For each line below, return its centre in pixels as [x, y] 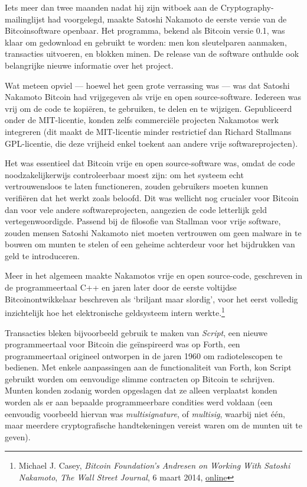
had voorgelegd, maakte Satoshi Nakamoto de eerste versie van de [167, 19]
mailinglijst [25, 19]
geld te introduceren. [42, 255]
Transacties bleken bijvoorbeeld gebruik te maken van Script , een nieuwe [136, 332]
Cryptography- [247, 7]
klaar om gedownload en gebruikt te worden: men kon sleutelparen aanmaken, [146, 42]
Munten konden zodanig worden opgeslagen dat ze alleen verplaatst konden [141, 390]
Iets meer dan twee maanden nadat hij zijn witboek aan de [111, 7]
